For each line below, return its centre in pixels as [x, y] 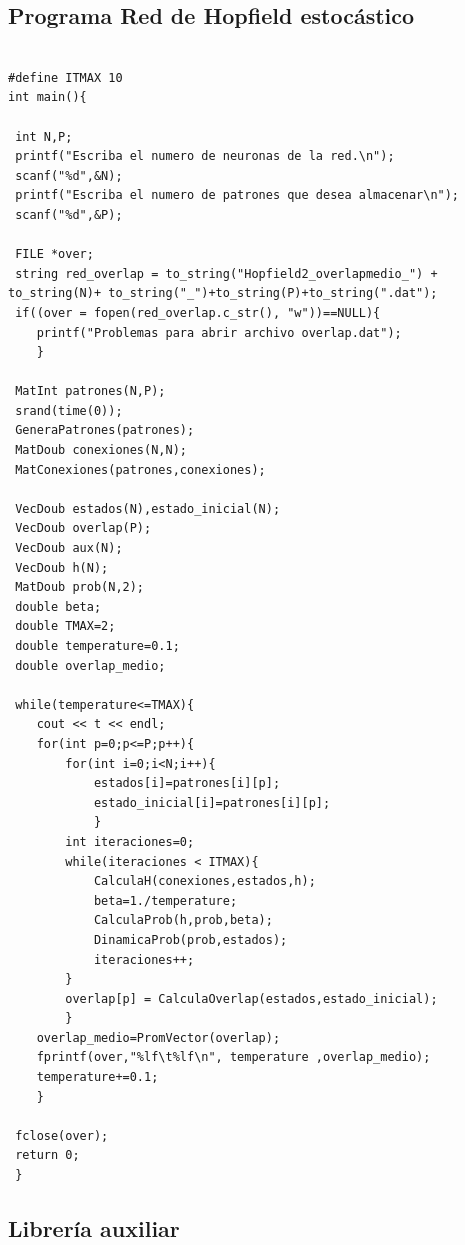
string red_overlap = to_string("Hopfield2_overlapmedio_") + [226, 273]
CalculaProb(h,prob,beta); [183, 920]
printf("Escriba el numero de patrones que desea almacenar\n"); [237, 195]
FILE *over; [54, 254]
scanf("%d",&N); [69, 175]
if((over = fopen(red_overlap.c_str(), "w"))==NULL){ [198, 312]
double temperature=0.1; [97, 646]
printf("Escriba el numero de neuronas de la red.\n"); [205, 156]
